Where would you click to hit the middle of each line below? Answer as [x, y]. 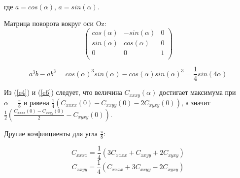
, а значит [196, 102]
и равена [36, 102]
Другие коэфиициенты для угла [51, 133]
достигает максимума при [197, 92]
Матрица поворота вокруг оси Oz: [55, 23]
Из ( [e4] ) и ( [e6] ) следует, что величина [63, 92]
